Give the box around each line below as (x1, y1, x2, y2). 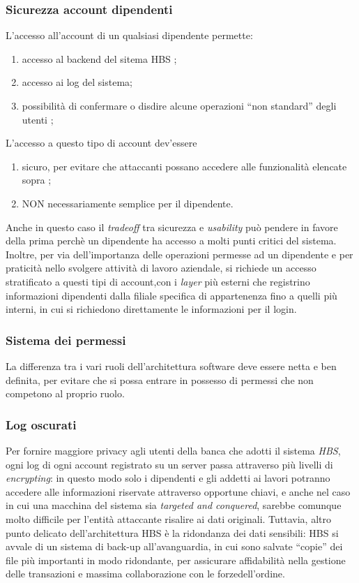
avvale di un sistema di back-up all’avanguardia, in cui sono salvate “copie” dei (6, 539, 343, 554)
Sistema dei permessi (6, 331, 126, 348)
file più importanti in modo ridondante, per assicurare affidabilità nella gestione (6, 552, 346, 567)
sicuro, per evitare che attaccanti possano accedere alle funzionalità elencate (22, 158, 347, 173)
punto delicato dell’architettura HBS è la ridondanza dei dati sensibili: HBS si (6, 525, 339, 540)
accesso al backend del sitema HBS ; (22, 51, 177, 66)
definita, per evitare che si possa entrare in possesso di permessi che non (6, 372, 314, 387)
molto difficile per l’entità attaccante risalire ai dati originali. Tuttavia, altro (6, 511, 331, 526)
